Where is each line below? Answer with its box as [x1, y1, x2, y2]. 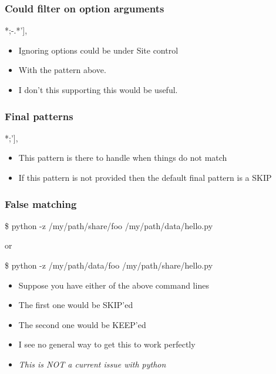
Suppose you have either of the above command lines [18, 279, 209, 291]
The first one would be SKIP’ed [18, 299, 133, 311]
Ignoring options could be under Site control [18, 44, 179, 56]
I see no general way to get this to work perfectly [18, 338, 196, 350]
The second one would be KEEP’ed [18, 318, 146, 330]
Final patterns [5, 108, 73, 123]
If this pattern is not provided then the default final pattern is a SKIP [18, 171, 272, 183]
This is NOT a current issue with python [18, 358, 166, 370]
